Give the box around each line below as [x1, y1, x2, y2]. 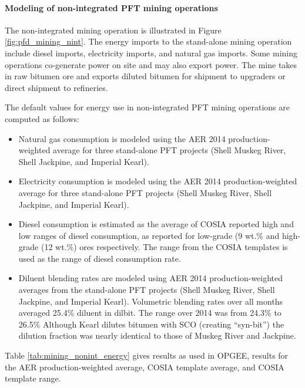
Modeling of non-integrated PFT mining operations [5, 1, 218, 14]
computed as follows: [5, 112, 79, 124]
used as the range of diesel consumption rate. [18, 252, 181, 264]
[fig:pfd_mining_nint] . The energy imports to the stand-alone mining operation [5, 35, 292, 48]
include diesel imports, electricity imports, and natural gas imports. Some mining [5, 46, 297, 59]
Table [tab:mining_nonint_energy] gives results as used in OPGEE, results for [5, 349, 289, 362]
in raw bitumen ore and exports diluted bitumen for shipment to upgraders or [5, 70, 286, 82]
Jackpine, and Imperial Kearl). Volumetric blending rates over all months [18, 295, 283, 307]
